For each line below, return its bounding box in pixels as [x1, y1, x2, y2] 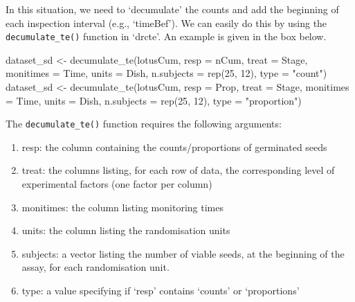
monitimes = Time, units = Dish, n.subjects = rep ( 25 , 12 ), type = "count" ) [6, 66, 327, 80]
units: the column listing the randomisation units [21, 223, 230, 238]
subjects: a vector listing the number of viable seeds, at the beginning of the [21, 246, 345, 260]
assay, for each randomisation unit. [21, 260, 170, 274]
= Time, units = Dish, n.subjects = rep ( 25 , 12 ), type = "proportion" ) [6, 93, 302, 107]
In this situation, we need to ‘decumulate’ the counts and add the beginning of [6, 2, 339, 16]
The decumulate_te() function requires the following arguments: [6, 116, 282, 131]
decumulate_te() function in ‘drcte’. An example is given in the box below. [6, 29, 327, 44]
